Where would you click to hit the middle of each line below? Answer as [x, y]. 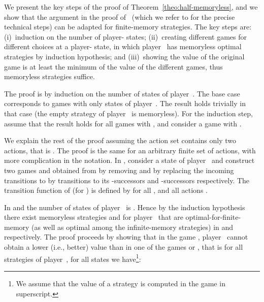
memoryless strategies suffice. [49, 76]
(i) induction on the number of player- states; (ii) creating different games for [125, 36]
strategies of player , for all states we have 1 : [73, 258]
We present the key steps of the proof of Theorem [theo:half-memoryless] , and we [131, 7]
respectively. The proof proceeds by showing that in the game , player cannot [126, 237]
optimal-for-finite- [213, 217]
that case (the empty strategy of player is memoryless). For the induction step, [128, 113]
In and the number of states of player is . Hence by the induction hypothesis [125, 207]
